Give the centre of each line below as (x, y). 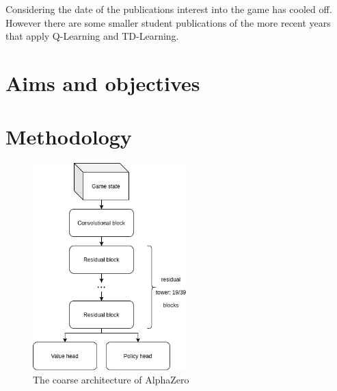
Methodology (69, 137)
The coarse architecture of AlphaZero (111, 380)
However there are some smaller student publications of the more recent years (168, 22)
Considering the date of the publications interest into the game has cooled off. (169, 9)
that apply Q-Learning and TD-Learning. (92, 36)
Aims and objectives (103, 83)
